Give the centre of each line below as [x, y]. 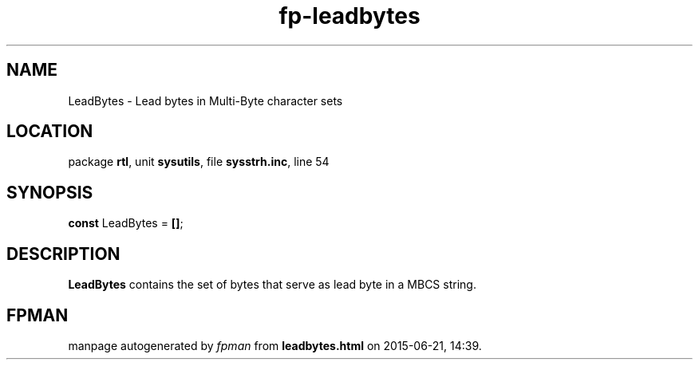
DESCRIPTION [63, 254]
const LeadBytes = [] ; [126, 223]
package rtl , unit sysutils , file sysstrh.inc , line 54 [199, 162]
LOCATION [50, 132]
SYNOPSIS [50, 192]
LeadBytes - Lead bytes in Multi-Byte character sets [205, 100]
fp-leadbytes [349, 16]
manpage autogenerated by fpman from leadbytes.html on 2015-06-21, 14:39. [275, 345]
